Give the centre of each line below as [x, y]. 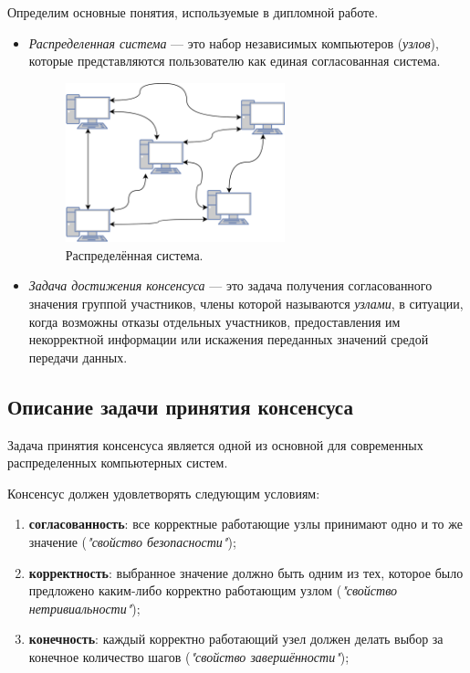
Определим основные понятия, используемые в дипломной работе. [193, 12]
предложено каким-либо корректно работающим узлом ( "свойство [213, 590]
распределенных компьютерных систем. [118, 463]
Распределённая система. [134, 254]
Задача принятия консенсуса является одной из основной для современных [215, 444]
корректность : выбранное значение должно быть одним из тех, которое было [246, 572]
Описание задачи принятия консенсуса [180, 406]
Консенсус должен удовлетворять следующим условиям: [164, 493]
